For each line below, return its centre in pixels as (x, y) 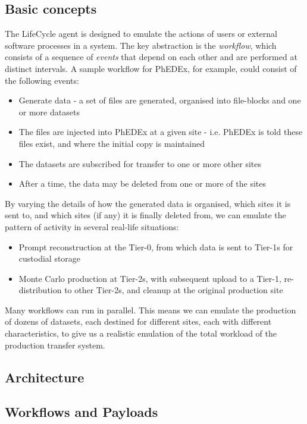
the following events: (42, 80)
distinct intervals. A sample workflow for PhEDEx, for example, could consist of (151, 68)
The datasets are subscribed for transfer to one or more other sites (140, 163)
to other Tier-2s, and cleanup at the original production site (174, 290)
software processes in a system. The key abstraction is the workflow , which (141, 45)
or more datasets (49, 112)
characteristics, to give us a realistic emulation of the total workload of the (141, 333)
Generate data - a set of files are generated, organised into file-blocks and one (160, 100)
